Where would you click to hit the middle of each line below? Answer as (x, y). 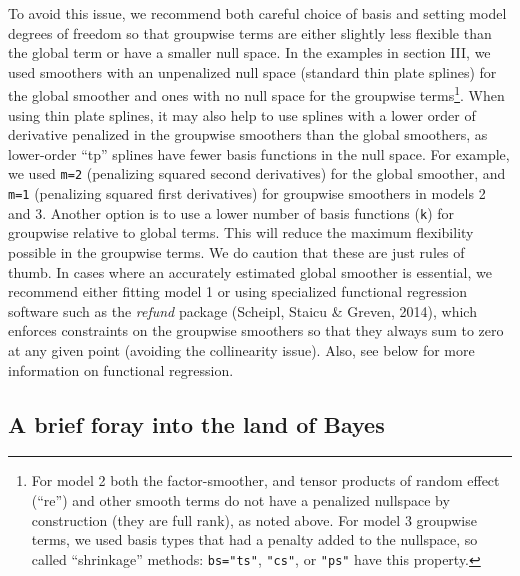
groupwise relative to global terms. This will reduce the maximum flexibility (241, 232)
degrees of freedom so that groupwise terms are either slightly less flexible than (250, 32)
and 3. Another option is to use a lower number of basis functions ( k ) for (231, 212)
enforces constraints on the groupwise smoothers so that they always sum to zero (256, 330)
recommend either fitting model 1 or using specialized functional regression (238, 291)
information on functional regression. (121, 369)
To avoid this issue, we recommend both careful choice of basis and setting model (257, 13)
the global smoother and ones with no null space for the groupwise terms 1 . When (256, 94)
